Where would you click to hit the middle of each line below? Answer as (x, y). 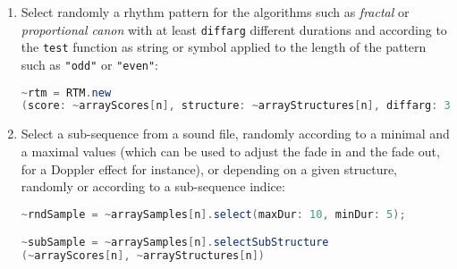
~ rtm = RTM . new (66, 92)
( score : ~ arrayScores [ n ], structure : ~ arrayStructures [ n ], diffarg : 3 (236, 106)
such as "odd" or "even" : (90, 64)
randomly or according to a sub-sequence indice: (153, 186)
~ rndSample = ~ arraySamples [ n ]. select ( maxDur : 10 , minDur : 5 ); (213, 214)
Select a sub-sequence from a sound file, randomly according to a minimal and (235, 134)
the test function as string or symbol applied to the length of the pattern (224, 47)
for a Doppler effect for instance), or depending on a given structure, (209, 168)
